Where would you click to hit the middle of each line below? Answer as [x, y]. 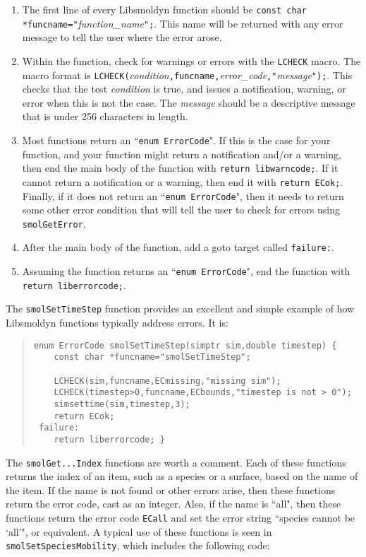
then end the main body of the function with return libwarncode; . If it [180, 168]
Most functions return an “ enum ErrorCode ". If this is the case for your [176, 140]
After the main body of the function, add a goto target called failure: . [178, 247]
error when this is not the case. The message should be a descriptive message [189, 102]
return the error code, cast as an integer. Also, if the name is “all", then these [173, 504]
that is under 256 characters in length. [105, 116]
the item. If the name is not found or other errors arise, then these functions [171, 489]
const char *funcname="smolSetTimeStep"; [152, 357]
